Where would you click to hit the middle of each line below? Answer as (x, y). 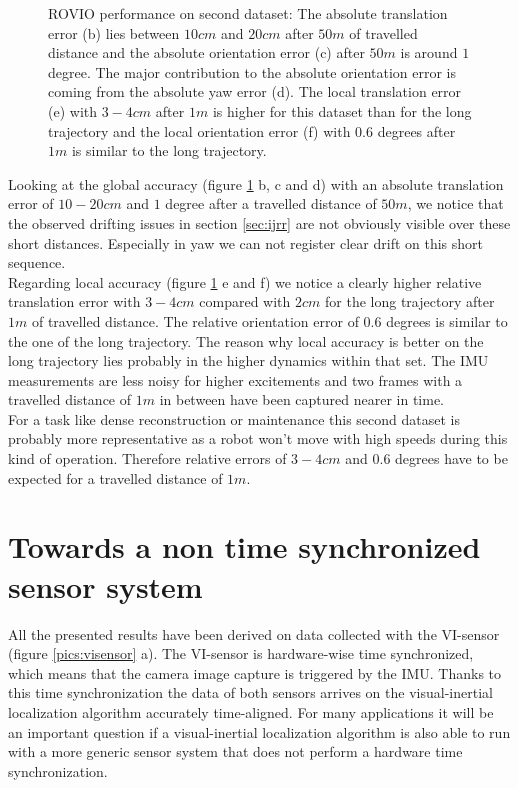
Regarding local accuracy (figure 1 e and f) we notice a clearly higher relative (245, 281)
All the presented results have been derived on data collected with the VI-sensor (254, 633)
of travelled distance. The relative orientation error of (195, 320)
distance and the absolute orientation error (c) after (206, 52)
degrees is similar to (447, 320)
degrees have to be (451, 458)
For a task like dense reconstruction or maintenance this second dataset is (234, 418)
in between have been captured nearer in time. (302, 399)
